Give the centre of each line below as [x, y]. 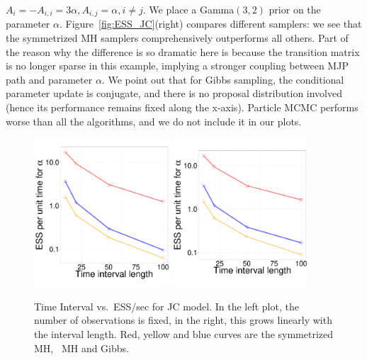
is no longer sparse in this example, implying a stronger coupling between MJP [177, 66]
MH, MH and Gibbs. [81, 348]
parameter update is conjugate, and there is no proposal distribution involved [174, 93]
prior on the [295, 9]
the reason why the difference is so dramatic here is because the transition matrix [183, 51]
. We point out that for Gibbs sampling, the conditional [223, 79]
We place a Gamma [192, 9]
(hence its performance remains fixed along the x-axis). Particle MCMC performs [182, 107]
